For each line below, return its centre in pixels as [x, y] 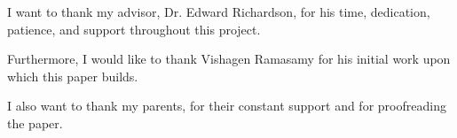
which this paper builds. [73, 76]
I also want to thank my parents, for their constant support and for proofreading [227, 106]
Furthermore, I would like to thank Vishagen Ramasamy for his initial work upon [229, 59]
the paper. [35, 123]
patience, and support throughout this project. [134, 29]
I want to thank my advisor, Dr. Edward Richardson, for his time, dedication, [219, 11]
